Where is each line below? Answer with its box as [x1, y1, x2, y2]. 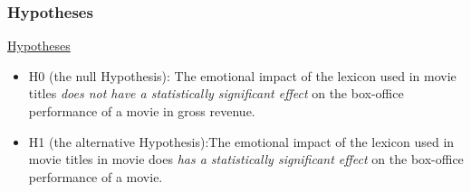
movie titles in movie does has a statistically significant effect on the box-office [28, 150, 464, 169]
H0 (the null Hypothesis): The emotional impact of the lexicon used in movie [28, 66, 457, 85]
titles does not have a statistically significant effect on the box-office [28, 84, 404, 103]
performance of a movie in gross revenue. [28, 102, 255, 120]
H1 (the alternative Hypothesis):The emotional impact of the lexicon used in [28, 132, 455, 151]
